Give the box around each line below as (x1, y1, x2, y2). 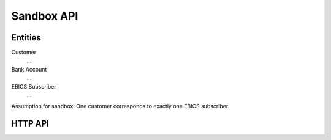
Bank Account (11, 65, 47, 73)
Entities (11, 32, 41, 43)
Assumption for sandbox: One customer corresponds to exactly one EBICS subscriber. (11, 103, 230, 110)
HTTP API (11, 119, 49, 129)
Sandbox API (11, 9, 78, 23)
